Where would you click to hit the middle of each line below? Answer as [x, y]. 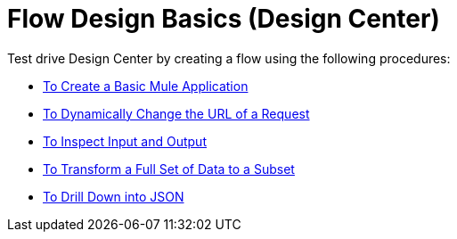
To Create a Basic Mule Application [146, 86]
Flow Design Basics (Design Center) [224, 19]
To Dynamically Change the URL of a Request [176, 113]
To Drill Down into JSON [114, 196]
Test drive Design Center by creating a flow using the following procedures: [229, 58]
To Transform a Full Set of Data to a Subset [169, 169]
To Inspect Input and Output [125, 141]
